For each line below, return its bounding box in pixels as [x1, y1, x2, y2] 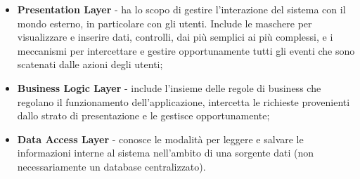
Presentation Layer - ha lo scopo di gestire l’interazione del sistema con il [17, 2, 346, 16]
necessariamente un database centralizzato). [17, 159, 206, 173]
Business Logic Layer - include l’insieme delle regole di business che [17, 80, 321, 95]
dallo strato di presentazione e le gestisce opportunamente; [17, 108, 270, 123]
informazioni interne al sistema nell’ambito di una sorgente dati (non [17, 145, 314, 160]
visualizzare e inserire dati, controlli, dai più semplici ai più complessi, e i [17, 29, 333, 44]
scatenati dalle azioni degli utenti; [17, 57, 163, 72]
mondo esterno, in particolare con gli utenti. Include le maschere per [17, 15, 312, 30]
